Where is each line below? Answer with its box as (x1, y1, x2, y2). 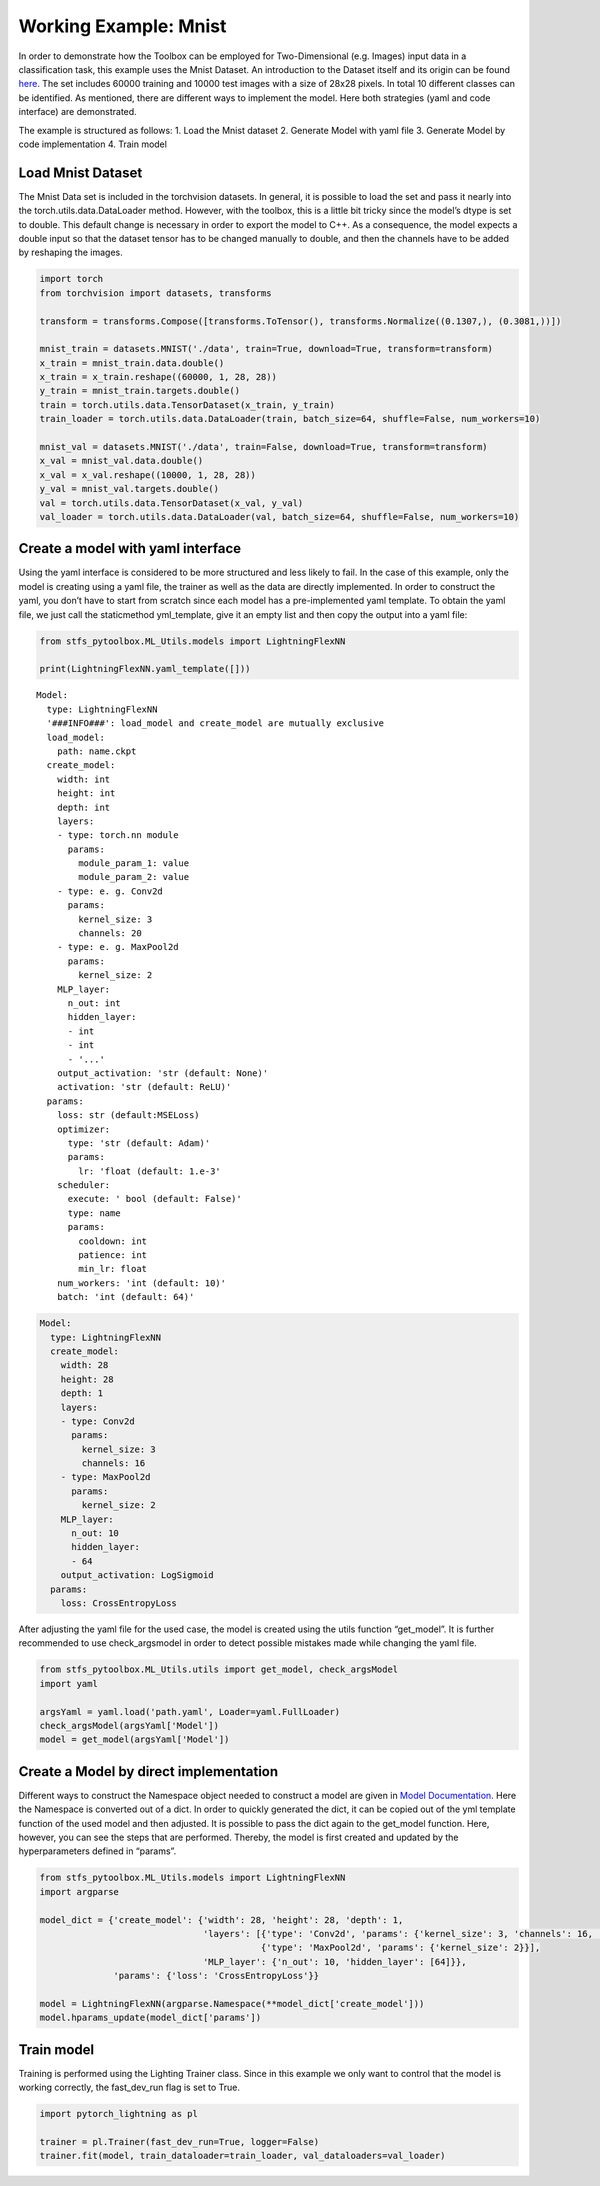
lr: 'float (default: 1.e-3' (78, 1165, 222, 1177)
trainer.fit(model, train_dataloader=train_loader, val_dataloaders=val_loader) (39, 2150, 446, 2162)
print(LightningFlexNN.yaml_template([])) (39, 663, 251, 675)
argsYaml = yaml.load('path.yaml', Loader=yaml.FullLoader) (39, 1706, 341, 1717)
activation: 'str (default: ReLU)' (56, 1081, 232, 1093)
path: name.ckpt (56, 745, 137, 757)
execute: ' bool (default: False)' (67, 1193, 242, 1205)
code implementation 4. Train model (18, 138, 167, 150)
